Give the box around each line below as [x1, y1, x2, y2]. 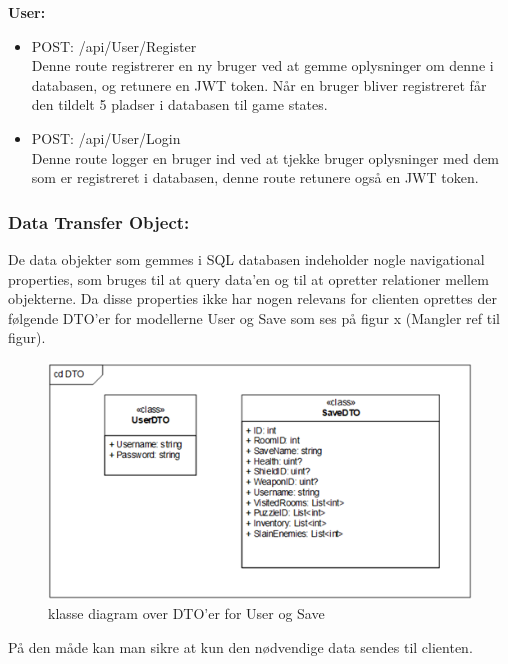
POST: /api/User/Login [31, 127, 181, 148]
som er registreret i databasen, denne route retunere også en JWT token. [31, 167, 479, 188]
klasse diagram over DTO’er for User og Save [48, 603, 325, 624]
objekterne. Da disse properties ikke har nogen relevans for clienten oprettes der [8, 288, 497, 309]
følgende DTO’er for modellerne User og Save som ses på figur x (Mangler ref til [8, 307, 500, 328]
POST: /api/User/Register [31, 35, 197, 56]
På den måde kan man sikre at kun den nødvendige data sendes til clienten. [8, 636, 473, 657]
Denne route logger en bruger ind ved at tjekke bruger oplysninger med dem [31, 147, 500, 168]
